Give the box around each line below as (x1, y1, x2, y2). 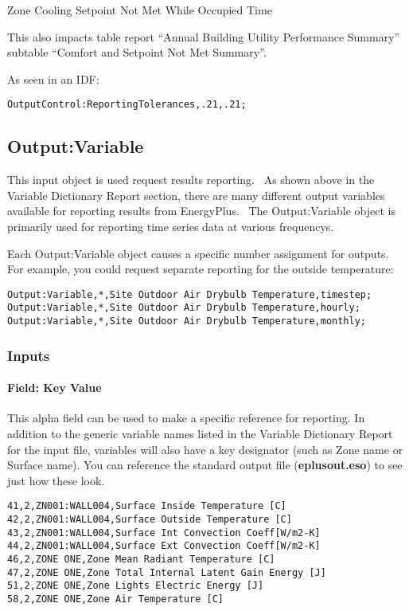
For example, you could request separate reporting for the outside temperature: (7, 260, 394, 277)
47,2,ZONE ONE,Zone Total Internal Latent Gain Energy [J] (7, 566, 326, 578)
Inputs (7, 345, 50, 365)
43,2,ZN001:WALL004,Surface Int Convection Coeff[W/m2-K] (7, 527, 321, 539)
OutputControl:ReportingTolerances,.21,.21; (7, 99, 247, 111)
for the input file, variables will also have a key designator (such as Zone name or (7, 441, 403, 457)
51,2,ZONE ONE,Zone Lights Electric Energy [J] (7, 580, 264, 592)
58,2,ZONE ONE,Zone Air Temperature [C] (7, 593, 224, 605)
